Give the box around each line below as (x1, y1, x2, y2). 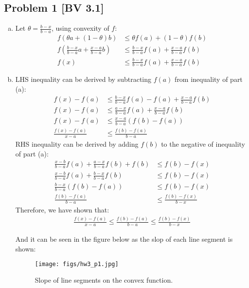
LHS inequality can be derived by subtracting (15, 74, 152, 84)
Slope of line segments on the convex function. (35, 275, 173, 285)
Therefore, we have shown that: (15, 205, 109, 215)
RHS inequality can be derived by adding (15, 138, 139, 149)
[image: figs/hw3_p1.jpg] (35, 261, 119, 268)
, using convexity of (51, 23, 109, 33)
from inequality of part (175, 74, 243, 84)
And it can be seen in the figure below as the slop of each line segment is (15, 234, 233, 244)
